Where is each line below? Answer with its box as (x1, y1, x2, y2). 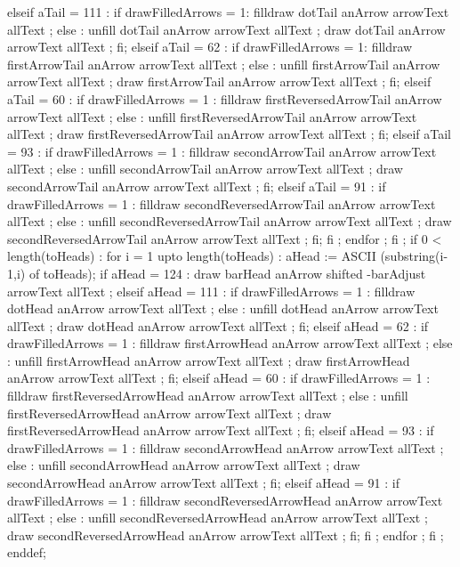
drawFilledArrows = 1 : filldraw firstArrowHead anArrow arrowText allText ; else (7, 334, 453, 352)
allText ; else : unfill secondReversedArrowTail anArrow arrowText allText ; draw (7, 212, 452, 231)
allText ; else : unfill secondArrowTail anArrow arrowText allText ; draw (7, 159, 403, 178)
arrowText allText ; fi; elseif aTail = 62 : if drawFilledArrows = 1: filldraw (7, 37, 413, 56)
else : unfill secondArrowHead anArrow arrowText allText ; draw (7, 456, 360, 474)
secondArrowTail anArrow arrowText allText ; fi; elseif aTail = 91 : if (7, 176, 386, 195)
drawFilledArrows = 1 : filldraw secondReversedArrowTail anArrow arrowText (7, 194, 436, 213)
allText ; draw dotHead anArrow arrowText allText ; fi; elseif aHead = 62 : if (7, 316, 429, 335)
